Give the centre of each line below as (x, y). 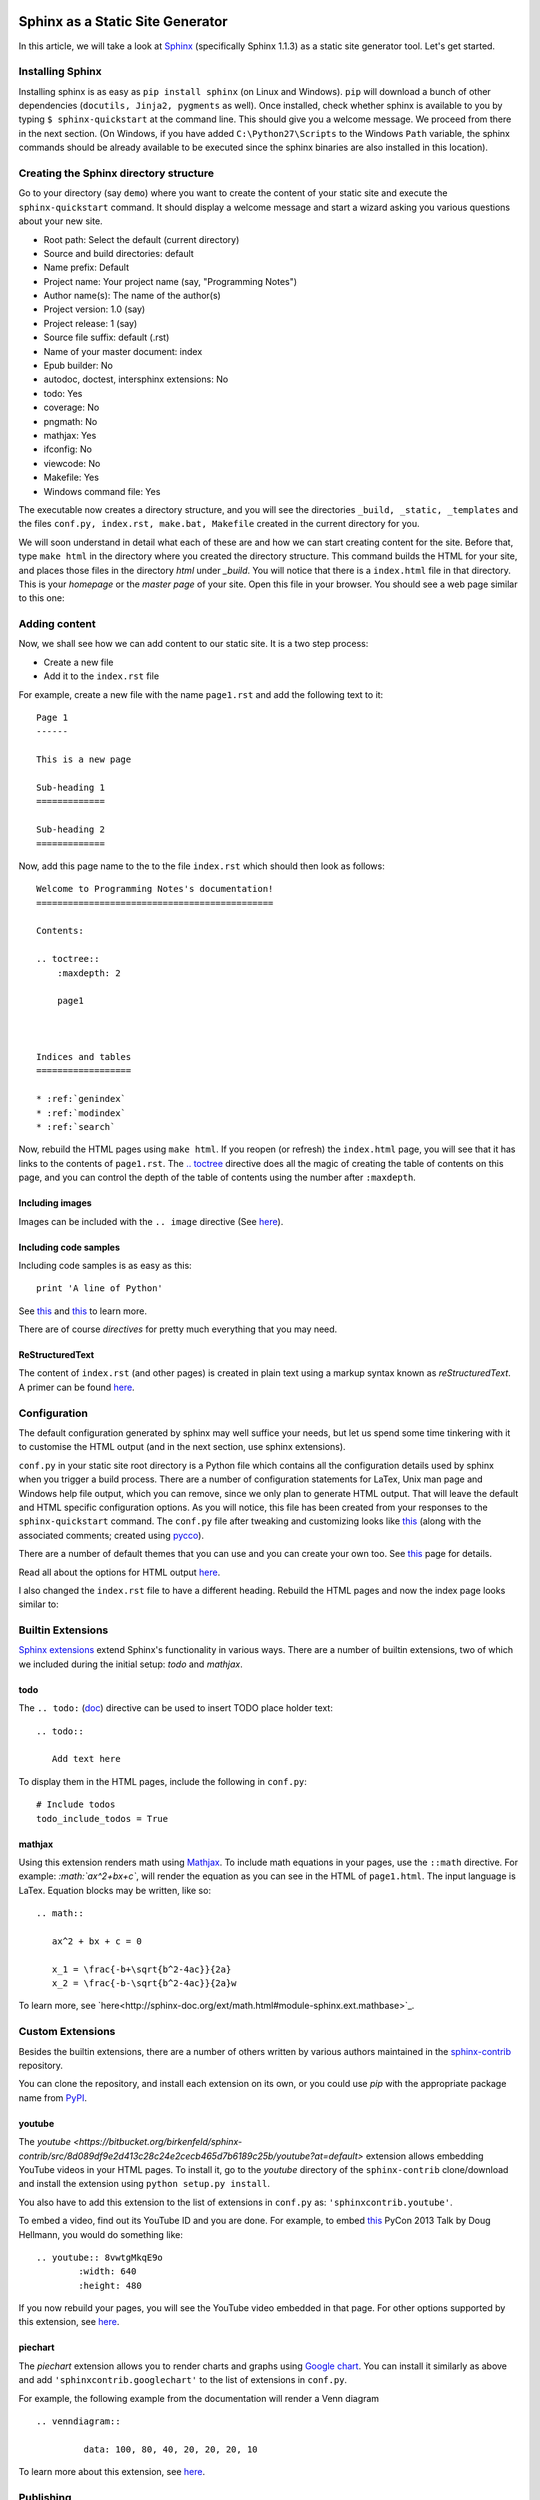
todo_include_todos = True (102, 1818)
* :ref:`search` (76, 1126)
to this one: (41, 598)
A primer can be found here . (76, 1387)
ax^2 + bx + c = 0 (96, 1941)
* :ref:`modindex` (81, 1113)
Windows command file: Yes (102, 491)
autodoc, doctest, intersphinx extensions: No (136, 379)
